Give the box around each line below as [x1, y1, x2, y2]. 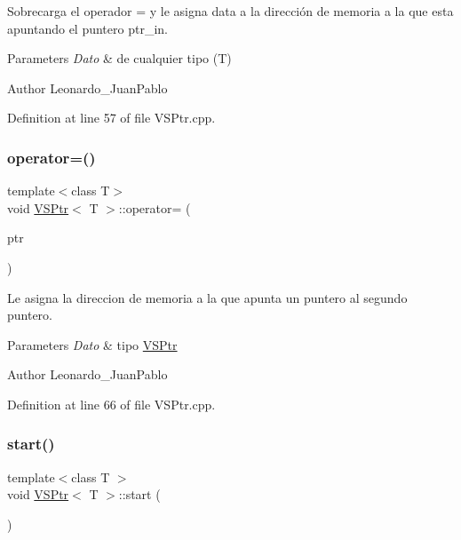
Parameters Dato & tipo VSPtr [7, 335, 178, 353]
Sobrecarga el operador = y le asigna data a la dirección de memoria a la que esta [7, 2, 454, 20]
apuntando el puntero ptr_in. [7, 19, 168, 37]
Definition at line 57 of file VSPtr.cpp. [7, 108, 216, 127]
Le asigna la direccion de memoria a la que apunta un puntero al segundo [7, 288, 408, 306]
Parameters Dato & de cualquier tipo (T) [7, 49, 232, 67]
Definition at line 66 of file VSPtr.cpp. [7, 394, 216, 413]
